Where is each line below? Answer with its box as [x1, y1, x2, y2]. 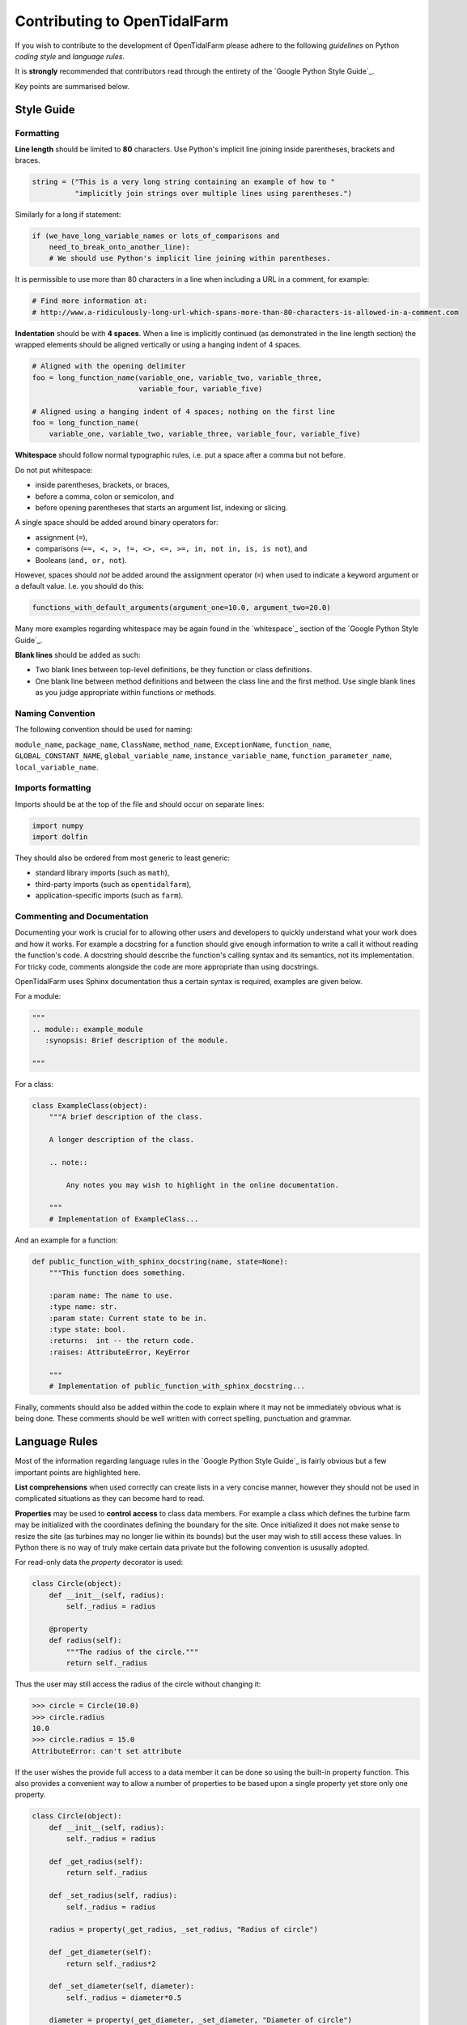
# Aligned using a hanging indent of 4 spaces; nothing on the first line [32, 407, 336, 416]
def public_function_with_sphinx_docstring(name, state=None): [32, 1256, 289, 1266]
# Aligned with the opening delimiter [32, 361, 186, 371]
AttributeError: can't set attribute [32, 1746, 182, 1755]
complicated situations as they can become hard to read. [15, 1494, 206, 1503]
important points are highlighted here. [15, 1467, 141, 1477]
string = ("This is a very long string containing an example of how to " [32, 177, 336, 186]
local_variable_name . [15, 762, 99, 772]
